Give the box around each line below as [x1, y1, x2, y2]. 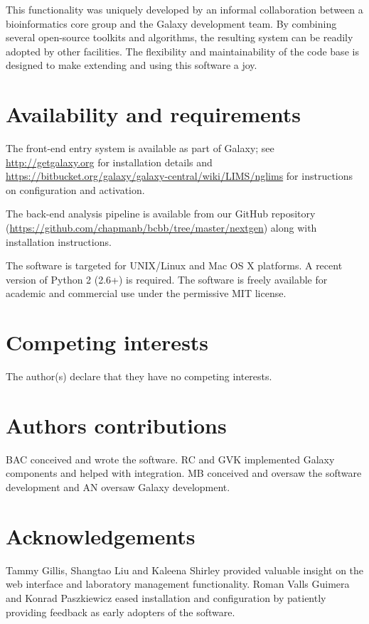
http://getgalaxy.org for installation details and [6, 154, 213, 169]
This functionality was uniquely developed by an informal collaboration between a [6, 2, 363, 16]
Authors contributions [6, 410, 227, 439]
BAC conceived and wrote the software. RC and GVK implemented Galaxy [6, 451, 335, 466]
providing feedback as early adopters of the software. [6, 604, 235, 619]
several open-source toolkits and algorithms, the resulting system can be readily [6, 30, 353, 45]
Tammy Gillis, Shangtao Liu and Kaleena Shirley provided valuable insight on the [6, 562, 364, 577]
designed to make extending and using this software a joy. [6, 58, 257, 72]
